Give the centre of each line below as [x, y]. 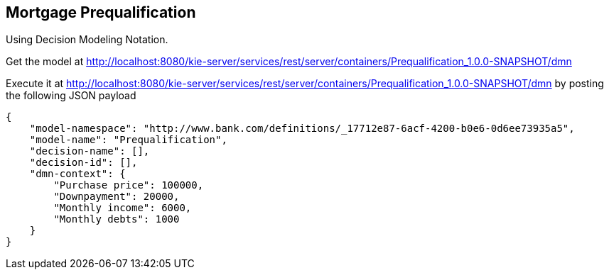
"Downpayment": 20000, [117, 197]
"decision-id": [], [83, 163]
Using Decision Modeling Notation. [87, 40]
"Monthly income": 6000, [123, 208]
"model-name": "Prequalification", [128, 140]
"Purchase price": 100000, [129, 185]
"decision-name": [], [90, 151]
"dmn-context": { [77, 174]
